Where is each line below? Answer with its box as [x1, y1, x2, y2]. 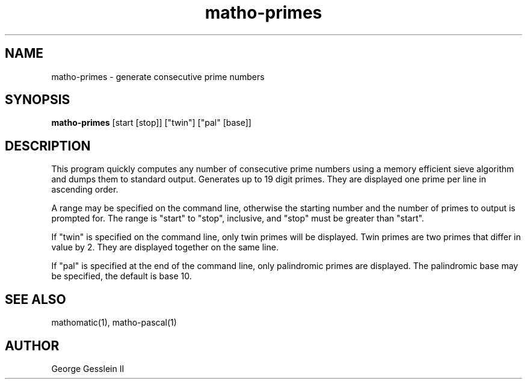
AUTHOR [5, 338, 60, 353]
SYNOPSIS [5, 92, 70, 108]
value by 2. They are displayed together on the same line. [51, 242, 279, 253]
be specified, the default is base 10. [51, 271, 192, 282]
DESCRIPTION [5, 138, 91, 153]
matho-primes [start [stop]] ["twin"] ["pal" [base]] [51, 117, 251, 128]
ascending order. [51, 184, 119, 195]
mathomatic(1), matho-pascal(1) [51, 317, 177, 328]
